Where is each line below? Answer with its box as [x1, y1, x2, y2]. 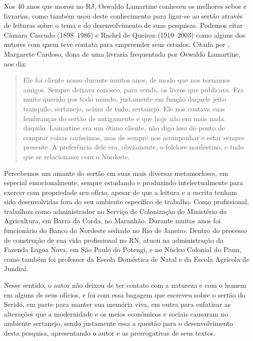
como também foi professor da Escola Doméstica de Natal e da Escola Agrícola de [4, 254, 250, 264]
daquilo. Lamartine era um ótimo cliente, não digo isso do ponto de [23, 123, 225, 133]
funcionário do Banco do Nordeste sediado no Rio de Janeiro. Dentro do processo [4, 225, 247, 235]
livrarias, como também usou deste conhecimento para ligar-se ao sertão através [4, 10, 243, 21]
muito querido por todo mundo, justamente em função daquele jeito [23, 94, 226, 104]
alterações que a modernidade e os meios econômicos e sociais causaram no [4, 308, 228, 319]
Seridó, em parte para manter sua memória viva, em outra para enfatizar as [4, 299, 231, 309]
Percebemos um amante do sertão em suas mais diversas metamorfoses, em [4, 168, 229, 178]
